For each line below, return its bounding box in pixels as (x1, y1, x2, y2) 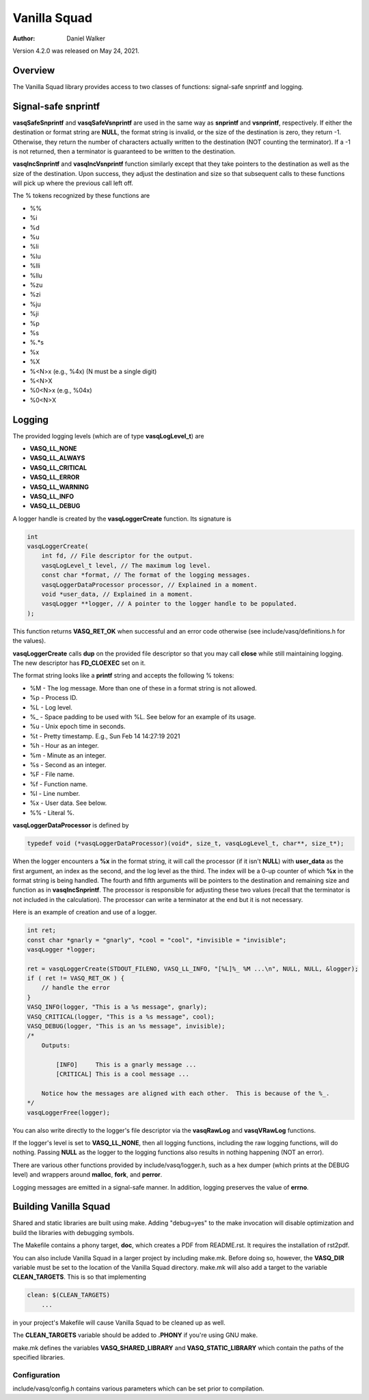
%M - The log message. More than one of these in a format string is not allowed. (29, 684, 258, 692)
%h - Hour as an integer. (29, 742, 99, 750)
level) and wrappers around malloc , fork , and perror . (12, 1171, 163, 1179)
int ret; (27, 927, 57, 934)
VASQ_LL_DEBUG (29, 502, 81, 510)
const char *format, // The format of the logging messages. (41, 571, 251, 579)
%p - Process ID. (29, 694, 78, 702)
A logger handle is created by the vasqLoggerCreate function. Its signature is (12, 514, 232, 523)
